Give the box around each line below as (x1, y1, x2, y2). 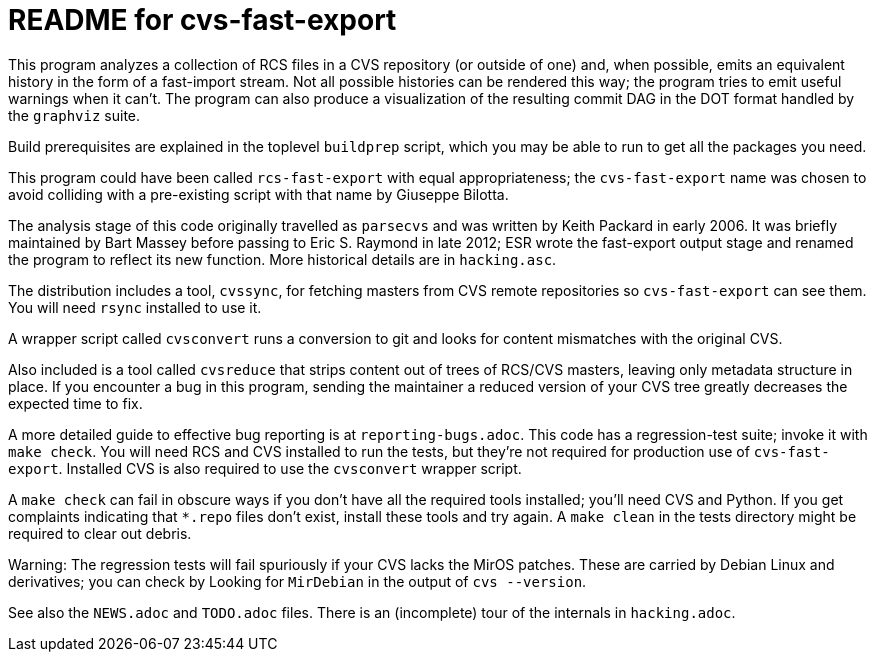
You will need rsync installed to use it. (8, 298, 262, 316)
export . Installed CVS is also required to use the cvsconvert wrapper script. (8, 459, 522, 477)
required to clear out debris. (8, 524, 192, 542)
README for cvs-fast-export (8, 3, 397, 37)
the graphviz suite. (8, 106, 141, 124)
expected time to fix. (8, 394, 143, 412)
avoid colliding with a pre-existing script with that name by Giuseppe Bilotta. (8, 185, 509, 203)
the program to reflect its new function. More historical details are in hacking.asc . (8, 250, 557, 268)
